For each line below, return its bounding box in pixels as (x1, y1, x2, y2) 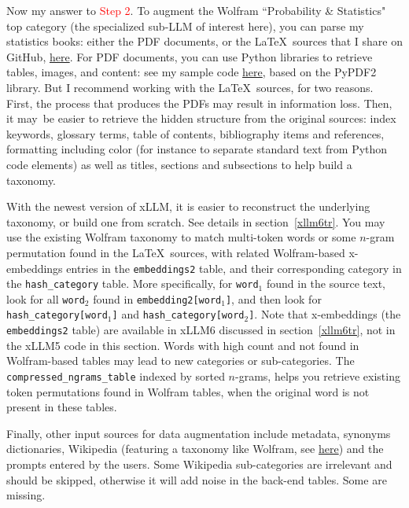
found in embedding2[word (93, 290, 222, 307)
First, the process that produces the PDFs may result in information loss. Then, (6, 94, 392, 111)
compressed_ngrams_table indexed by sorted (6, 367, 225, 384)
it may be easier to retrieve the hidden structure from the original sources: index (6, 110, 396, 127)
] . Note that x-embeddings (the (249, 306, 401, 322)
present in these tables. (6, 399, 117, 415)
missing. (6, 487, 46, 503)
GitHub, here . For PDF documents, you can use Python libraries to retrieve (6, 48, 373, 64)
